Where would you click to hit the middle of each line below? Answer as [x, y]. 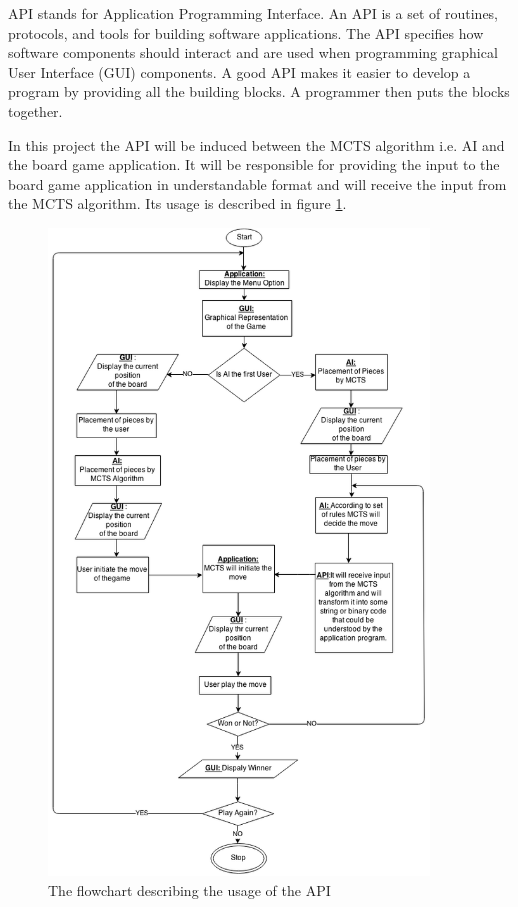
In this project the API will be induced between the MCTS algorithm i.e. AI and [256, 144]
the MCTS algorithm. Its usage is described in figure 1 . [177, 203]
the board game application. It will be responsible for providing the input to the [254, 164]
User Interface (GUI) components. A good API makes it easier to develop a [239, 71]
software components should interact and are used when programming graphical [253, 52]
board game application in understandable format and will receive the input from [257, 183]
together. [35, 110]
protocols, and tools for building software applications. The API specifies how [246, 32]
